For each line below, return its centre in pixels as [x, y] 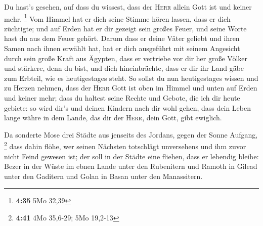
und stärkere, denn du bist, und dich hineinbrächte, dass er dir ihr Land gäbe [124, 68]
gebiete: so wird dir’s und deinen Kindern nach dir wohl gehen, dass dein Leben [127, 107]
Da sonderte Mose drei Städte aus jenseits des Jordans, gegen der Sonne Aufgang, [131, 134]
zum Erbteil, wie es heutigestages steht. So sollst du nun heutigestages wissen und [131, 78]
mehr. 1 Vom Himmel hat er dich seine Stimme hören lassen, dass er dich [117, 18]
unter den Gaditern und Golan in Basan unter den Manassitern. [103, 176]
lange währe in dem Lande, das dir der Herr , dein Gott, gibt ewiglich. [113, 118]
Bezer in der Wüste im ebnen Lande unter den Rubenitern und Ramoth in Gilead [131, 166]
